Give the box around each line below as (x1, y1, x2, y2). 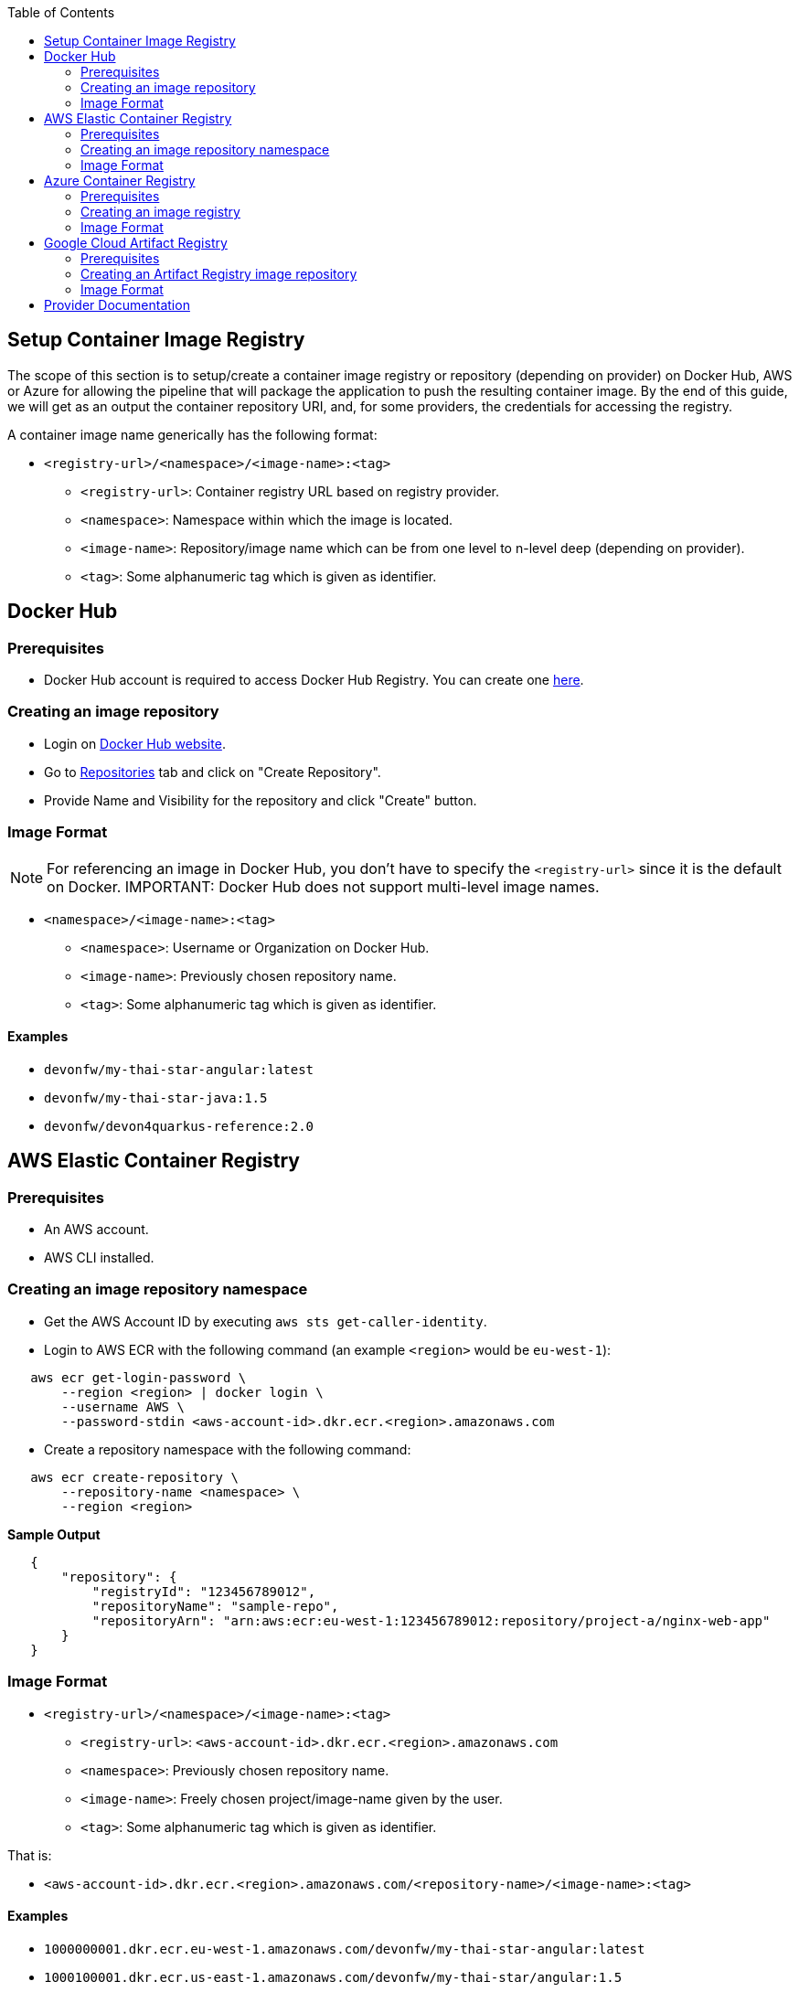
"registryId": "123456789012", (91, 1583, 316, 1599)
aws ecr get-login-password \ (30, 1369, 247, 1385)
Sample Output (7, 1526, 101, 1542)
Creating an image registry (80, 204, 240, 219)
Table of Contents (7, 5, 115, 20)
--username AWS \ (61, 1399, 185, 1414)
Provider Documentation (44, 297, 190, 313)
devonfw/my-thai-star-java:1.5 (44, 1090, 268, 1105)
